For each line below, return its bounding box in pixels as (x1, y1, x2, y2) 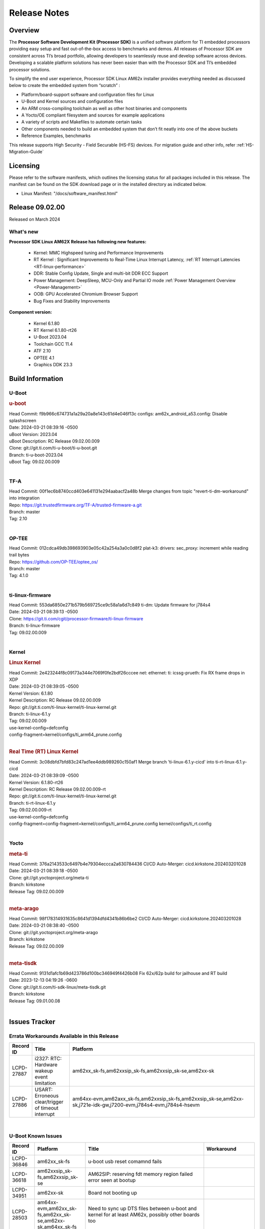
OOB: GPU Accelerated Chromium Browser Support (33, 291, 138, 297)
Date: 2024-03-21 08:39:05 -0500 (9, 683, 79, 689)
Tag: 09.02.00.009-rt (9, 807, 52, 813)
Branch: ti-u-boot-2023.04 (9, 452, 63, 458)
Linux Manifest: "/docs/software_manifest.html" (21, 190, 118, 196)
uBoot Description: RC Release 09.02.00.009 (9, 438, 100, 444)
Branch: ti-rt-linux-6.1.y (9, 800, 56, 806)
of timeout (34, 1105, 59, 1112)
